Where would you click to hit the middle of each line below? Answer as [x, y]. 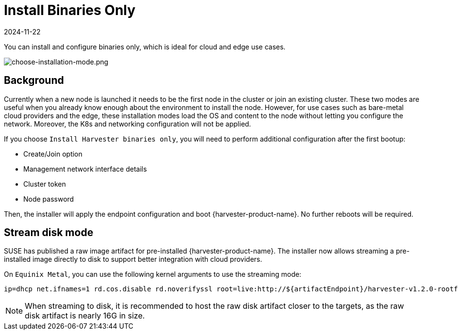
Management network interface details [85, 169]
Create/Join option [53, 154]
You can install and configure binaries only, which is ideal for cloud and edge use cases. [145, 47]
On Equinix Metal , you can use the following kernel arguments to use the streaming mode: [153, 274]
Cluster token [45, 184]
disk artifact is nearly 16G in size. [85, 316]
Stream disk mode [49, 233]
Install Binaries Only [70, 10]
